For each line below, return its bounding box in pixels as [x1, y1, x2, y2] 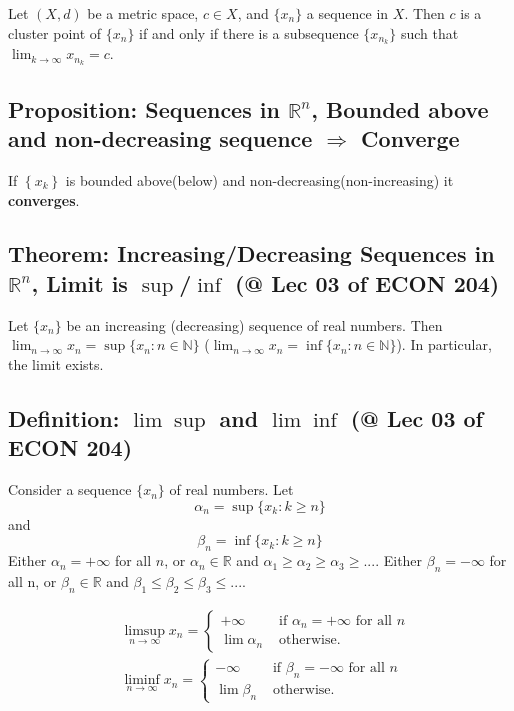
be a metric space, [87, 3, 199, 23]
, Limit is [31, 267, 128, 298]
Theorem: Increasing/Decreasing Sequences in [8, 238, 495, 269]
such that [400, 22, 459, 43]
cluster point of [8, 22, 102, 43]
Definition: [8, 402, 120, 433]
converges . [8, 189, 80, 210]
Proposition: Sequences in [8, 93, 280, 124]
